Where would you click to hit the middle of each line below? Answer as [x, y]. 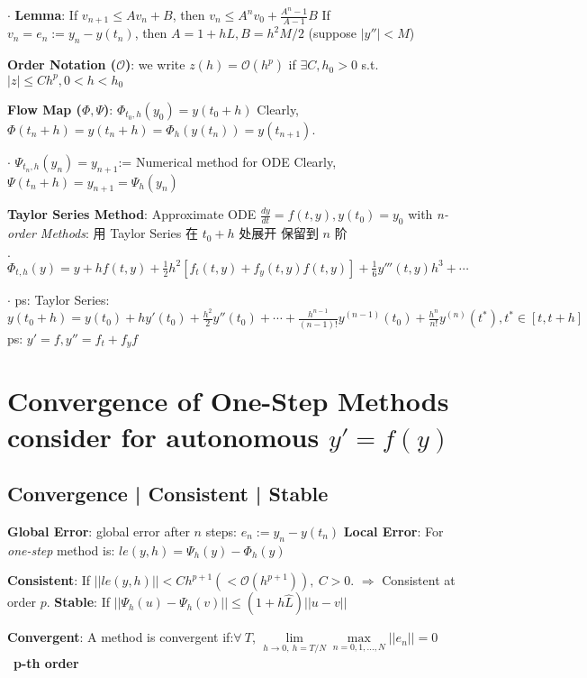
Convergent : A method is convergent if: [121, 637]
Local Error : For [393, 531]
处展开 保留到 [279, 233]
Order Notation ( [62, 64]
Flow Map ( [45, 109]
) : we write [155, 64]
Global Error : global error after [99, 531]
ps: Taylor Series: [62, 299]
